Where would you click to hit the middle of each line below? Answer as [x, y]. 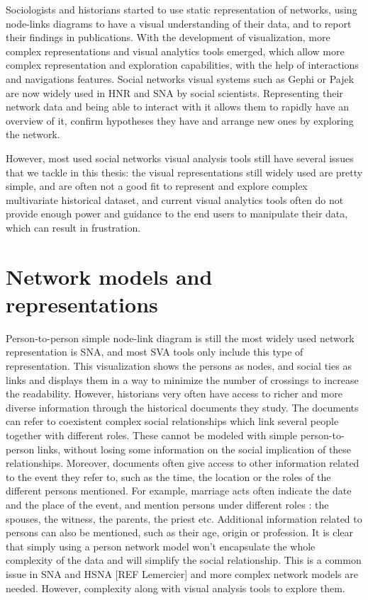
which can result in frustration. [73, 227]
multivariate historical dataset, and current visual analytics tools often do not [175, 199]
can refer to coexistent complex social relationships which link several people [172, 421]
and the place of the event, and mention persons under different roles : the [167, 504]
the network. [33, 134]
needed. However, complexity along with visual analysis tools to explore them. [175, 588]
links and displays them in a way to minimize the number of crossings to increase [182, 379]
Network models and [109, 276]
